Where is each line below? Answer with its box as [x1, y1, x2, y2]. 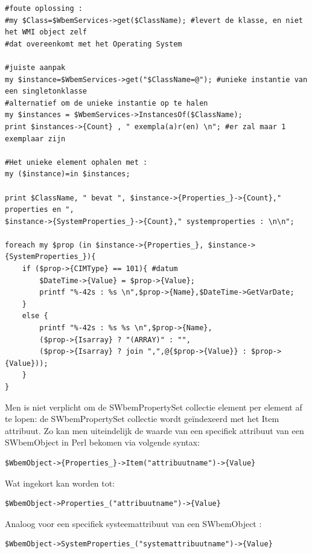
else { [22, 312, 48, 321]
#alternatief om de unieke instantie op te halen [5, 98, 208, 107]
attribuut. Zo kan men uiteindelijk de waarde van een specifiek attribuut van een [5, 424, 304, 436]
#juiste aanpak [5, 63, 66, 72]
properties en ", [5, 205, 74, 214]
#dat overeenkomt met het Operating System [5, 39, 182, 48]
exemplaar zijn [5, 134, 66, 143]
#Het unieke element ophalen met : [5, 158, 148, 167]
